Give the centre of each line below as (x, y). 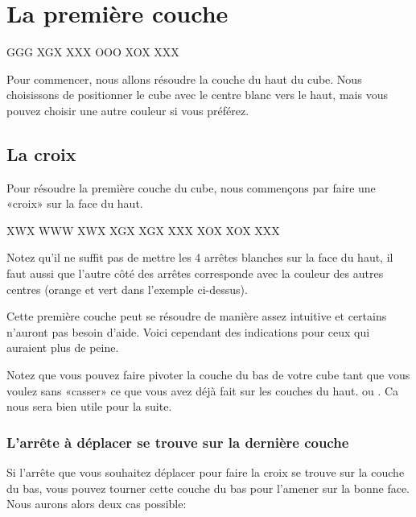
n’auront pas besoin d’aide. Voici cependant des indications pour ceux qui (188, 331)
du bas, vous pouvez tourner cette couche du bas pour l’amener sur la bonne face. (208, 488)
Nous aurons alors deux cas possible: (97, 504)
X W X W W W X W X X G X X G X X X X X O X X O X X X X (143, 230)
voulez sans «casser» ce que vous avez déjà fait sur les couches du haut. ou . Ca (203, 390)
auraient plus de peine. (63, 347)
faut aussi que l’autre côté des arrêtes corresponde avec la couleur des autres (195, 273)
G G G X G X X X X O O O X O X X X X (93, 52)
